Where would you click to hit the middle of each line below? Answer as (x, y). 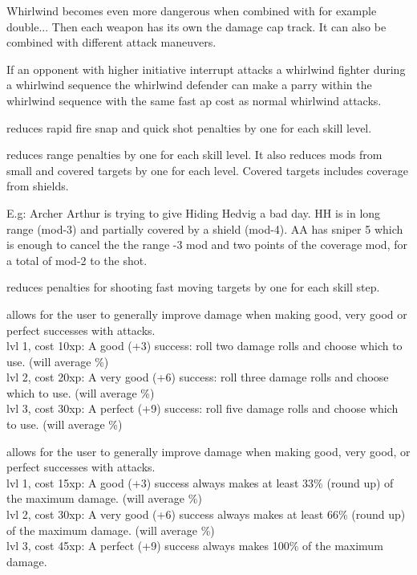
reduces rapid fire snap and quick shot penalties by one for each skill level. (189, 127)
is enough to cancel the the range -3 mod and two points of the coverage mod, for (207, 245)
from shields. (38, 186)
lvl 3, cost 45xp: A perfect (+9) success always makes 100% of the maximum (195, 546)
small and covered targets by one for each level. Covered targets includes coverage (207, 170)
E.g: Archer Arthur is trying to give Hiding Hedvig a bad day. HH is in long (194, 212)
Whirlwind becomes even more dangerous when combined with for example (192, 10)
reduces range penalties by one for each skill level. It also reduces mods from (194, 155)
